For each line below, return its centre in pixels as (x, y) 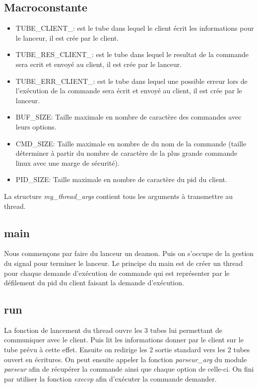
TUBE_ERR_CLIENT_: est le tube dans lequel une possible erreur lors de (131, 81)
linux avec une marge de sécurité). (67, 162)
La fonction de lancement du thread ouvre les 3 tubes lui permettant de (113, 330)
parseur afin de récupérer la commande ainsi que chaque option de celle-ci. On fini (129, 369)
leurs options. (36, 126)
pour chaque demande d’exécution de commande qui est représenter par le (117, 273)
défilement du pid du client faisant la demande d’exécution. (94, 283)
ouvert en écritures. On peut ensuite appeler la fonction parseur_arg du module (126, 359)
